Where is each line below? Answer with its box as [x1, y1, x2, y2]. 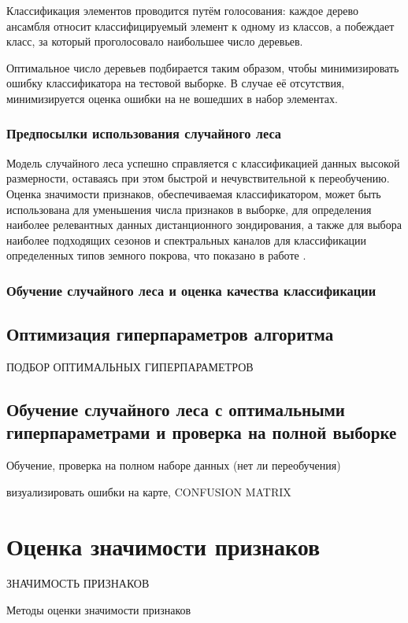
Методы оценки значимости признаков [6, 602, 191, 618]
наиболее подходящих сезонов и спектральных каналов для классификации [6, 231, 367, 248]
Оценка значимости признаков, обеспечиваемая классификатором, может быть [6, 185, 381, 201]
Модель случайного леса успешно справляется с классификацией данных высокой [6, 154, 400, 171]
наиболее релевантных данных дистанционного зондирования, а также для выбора [6, 216, 402, 233]
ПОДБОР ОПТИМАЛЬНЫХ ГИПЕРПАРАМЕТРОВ [6, 358, 254, 374]
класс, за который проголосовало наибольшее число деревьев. [6, 33, 303, 50]
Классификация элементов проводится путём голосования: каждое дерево [6, 2, 358, 18]
